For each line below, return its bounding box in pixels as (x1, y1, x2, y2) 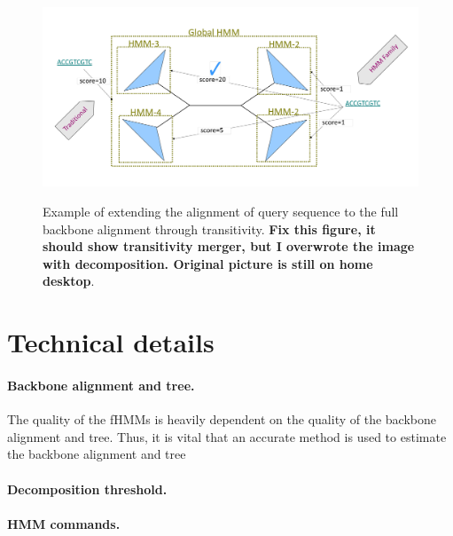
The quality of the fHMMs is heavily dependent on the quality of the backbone (7, 410, 436, 429)
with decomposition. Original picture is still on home (43, 254, 373, 272)
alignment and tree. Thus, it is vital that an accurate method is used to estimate (7, 427, 447, 445)
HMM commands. (7, 514, 121, 532)
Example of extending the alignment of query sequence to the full (43, 202, 399, 221)
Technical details (7, 324, 215, 360)
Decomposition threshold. (7, 479, 168, 498)
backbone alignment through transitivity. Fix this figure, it (43, 219, 376, 238)
